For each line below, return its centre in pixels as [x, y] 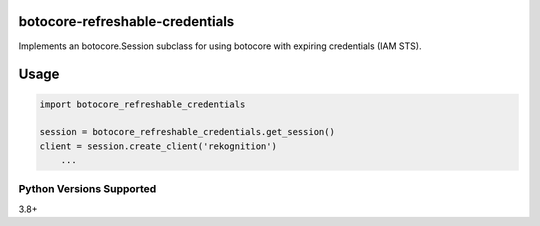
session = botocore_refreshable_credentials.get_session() [187, 132]
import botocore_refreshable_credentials [142, 104]
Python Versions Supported [87, 189]
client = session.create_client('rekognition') [158, 146]
